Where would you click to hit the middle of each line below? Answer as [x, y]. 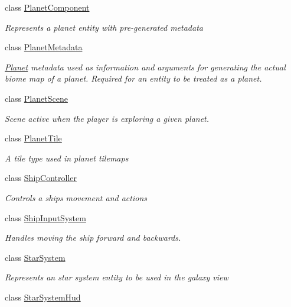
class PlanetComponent [47, 7]
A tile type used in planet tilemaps [67, 158]
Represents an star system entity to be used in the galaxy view [117, 277]
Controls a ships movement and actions [76, 197]
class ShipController [41, 178]
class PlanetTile [33, 138]
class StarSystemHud [43, 297]
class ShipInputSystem [45, 217]
